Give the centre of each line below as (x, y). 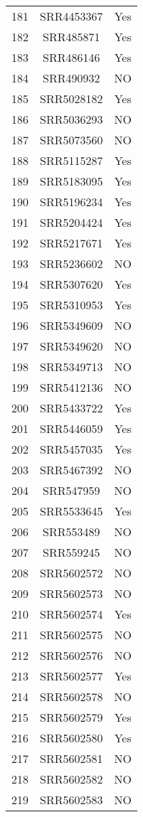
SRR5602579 (71, 717)
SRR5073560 (71, 140)
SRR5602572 (71, 573)
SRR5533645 (71, 511)
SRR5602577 (71, 676)
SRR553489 (71, 532)
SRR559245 (71, 552)
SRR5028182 (71, 98)
